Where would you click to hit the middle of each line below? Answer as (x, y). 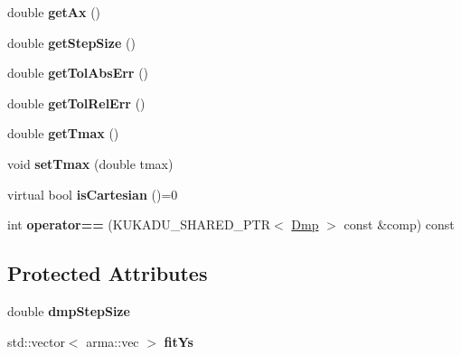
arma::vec (113, 341)
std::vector (36, 341)
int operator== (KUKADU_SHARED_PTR (139, 224)
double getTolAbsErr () (78, 73)
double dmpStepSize (69, 310)
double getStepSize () (71, 42)
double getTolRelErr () (76, 103)
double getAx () (54, 12)
